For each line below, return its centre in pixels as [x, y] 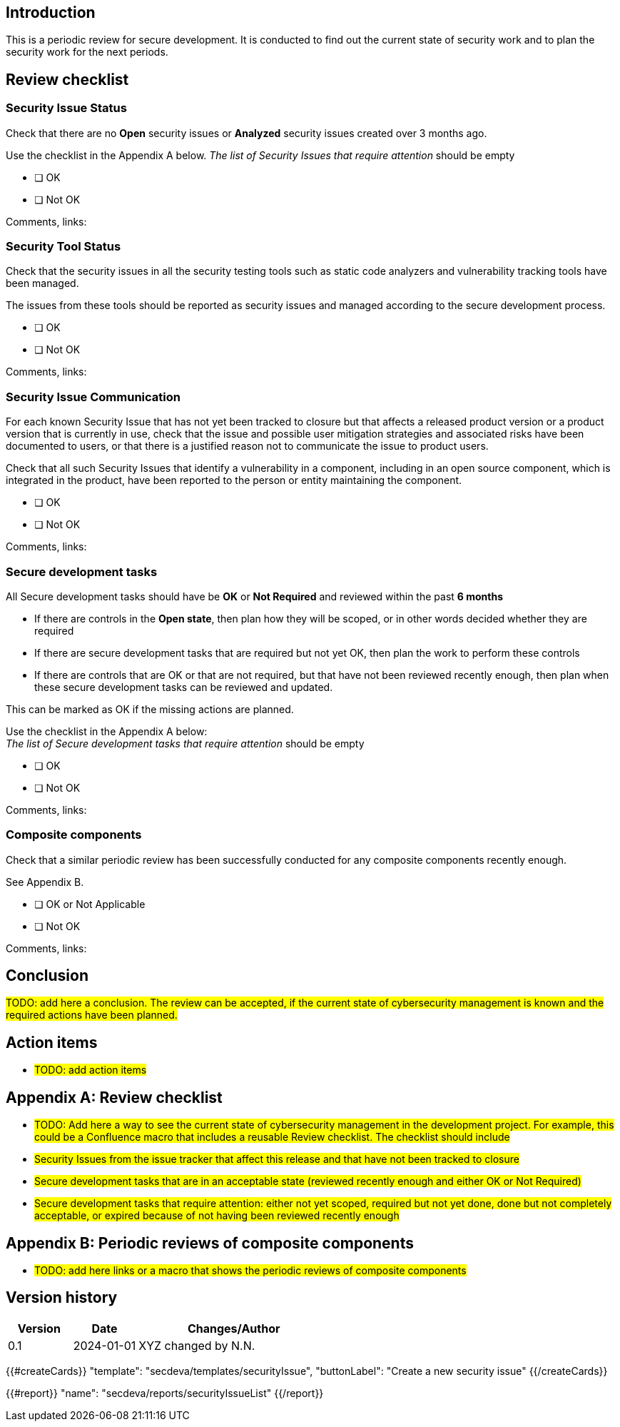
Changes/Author [234, 1328]
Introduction [51, 12]
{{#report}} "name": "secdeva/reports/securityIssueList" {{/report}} [165, 1393]
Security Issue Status [66, 108]
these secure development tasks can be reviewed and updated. [184, 687]
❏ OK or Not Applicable [90, 904]
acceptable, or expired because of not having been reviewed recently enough [217, 1216]
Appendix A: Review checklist [114, 1097]
